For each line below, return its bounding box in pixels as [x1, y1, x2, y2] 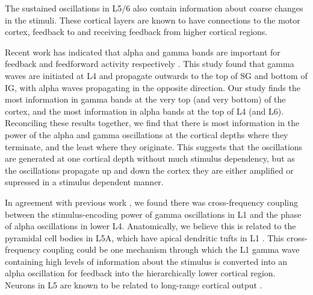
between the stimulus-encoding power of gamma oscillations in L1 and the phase [5, 208, 302, 220]
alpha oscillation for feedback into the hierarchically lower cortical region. [5, 267, 276, 279]
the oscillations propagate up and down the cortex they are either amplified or [5, 163, 294, 176]
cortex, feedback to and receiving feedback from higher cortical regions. [5, 25, 268, 38]
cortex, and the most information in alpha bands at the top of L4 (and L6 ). [5, 104, 284, 117]
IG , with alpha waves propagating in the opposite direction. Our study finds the [5, 81, 300, 94]
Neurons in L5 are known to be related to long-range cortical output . [5, 279, 262, 291]
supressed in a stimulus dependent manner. [5, 176, 164, 188]
